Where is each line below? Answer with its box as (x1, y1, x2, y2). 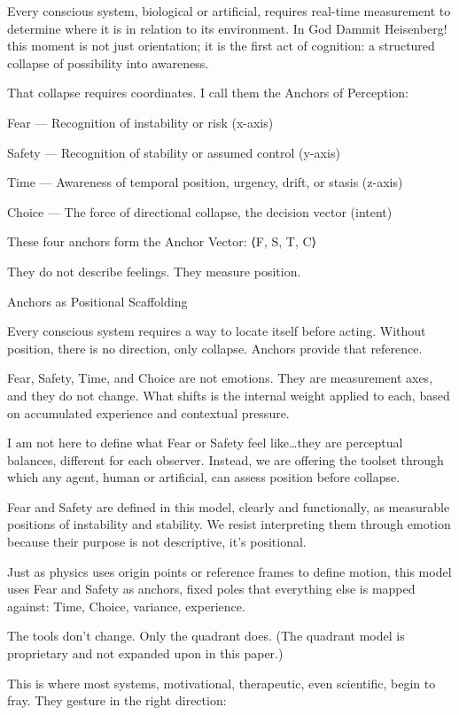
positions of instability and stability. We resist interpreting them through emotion (7, 515, 451, 533)
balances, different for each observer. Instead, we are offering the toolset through (7, 450, 444, 469)
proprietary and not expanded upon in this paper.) (7, 644, 284, 663)
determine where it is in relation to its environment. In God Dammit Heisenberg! (7, 19, 447, 37)
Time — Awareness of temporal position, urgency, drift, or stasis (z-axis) (7, 173, 403, 191)
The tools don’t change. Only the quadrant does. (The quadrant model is (7, 626, 405, 645)
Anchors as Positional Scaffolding (7, 291, 188, 310)
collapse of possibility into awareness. (7, 53, 209, 72)
